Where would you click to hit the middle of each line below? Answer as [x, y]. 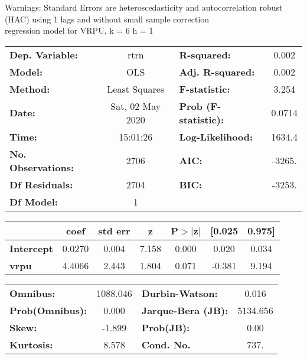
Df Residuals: [41, 184]
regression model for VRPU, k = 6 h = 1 [79, 30]
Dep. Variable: [44, 54]
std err [114, 230]
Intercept [31, 248]
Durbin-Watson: [179, 293]
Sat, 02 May [136, 106]
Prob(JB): [166, 327]
